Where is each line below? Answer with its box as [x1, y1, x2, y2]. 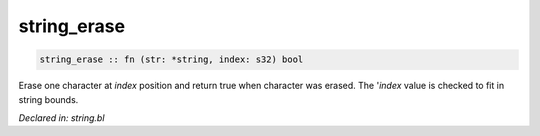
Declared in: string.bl [18, 111, 105, 124]
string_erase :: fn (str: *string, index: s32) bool [39, 54, 304, 65]
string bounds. [18, 93, 79, 105]
